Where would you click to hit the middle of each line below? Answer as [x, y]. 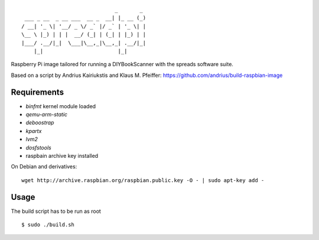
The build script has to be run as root [56, 211]
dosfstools [38, 147]
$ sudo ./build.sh [48, 225]
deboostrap [40, 123]
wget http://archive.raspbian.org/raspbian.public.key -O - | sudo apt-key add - [143, 180]
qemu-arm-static [47, 115]
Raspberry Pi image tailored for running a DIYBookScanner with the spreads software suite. [122, 64]
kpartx [34, 131]
